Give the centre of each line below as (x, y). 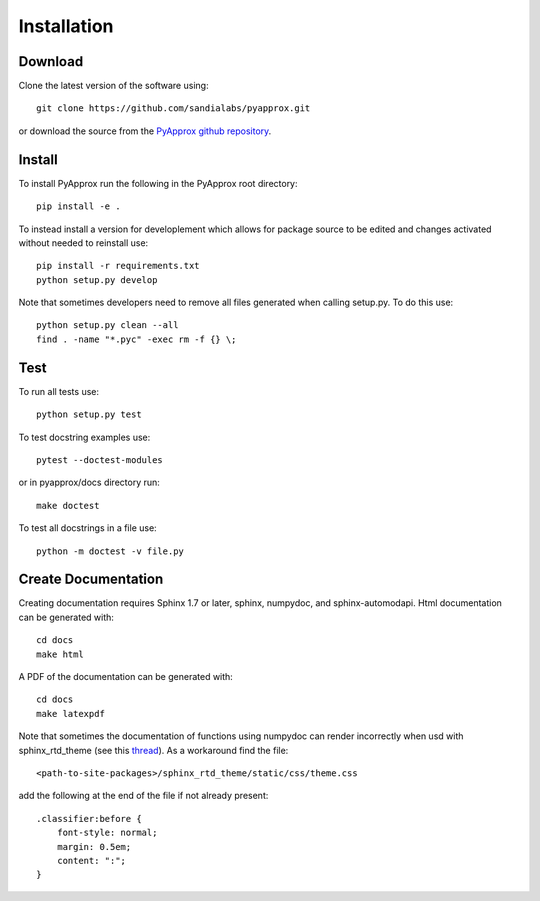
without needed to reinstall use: (83, 242)
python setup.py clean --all (107, 325)
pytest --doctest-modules (100, 459)
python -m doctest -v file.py (110, 551)
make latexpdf (70, 713)
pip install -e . (78, 206)
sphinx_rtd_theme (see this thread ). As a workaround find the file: (153, 750)
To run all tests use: (59, 391)
